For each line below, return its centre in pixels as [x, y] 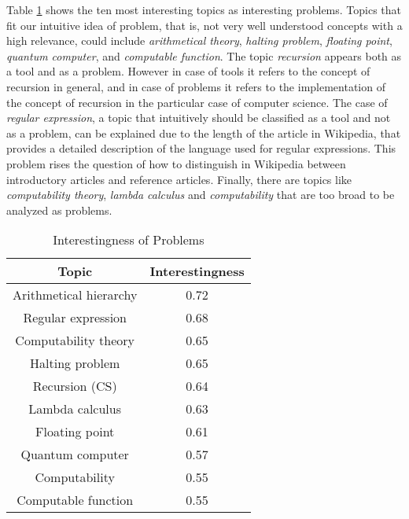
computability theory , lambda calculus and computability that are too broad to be [201, 195]
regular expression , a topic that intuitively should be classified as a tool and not [199, 118]
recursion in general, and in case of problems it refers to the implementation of [196, 86]
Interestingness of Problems [129, 240]
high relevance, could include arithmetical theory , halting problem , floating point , [199, 40]
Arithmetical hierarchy [75, 295]
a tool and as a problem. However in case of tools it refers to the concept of [188, 71]
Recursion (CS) [75, 386]
